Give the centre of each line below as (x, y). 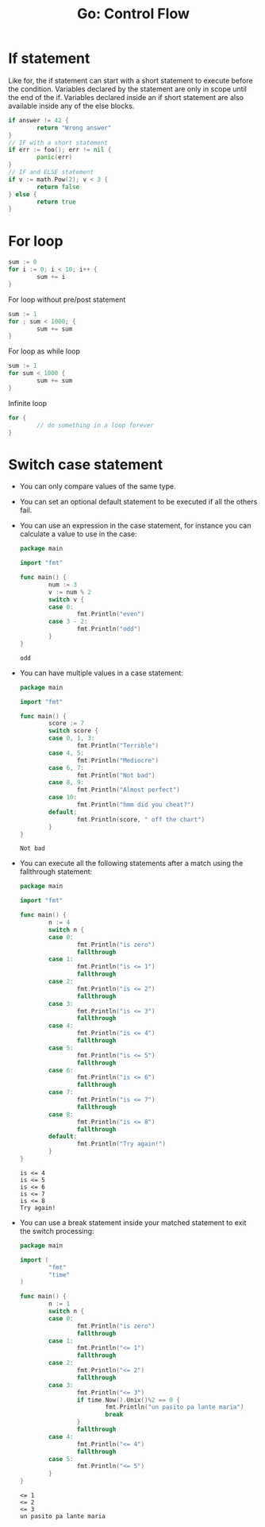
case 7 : (61, 1092)
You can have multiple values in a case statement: (102, 673)
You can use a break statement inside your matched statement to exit (133, 1222)
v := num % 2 (70, 592)
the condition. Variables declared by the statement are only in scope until (128, 89)
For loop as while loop (44, 351)
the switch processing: (57, 1231)
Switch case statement (86, 464)
